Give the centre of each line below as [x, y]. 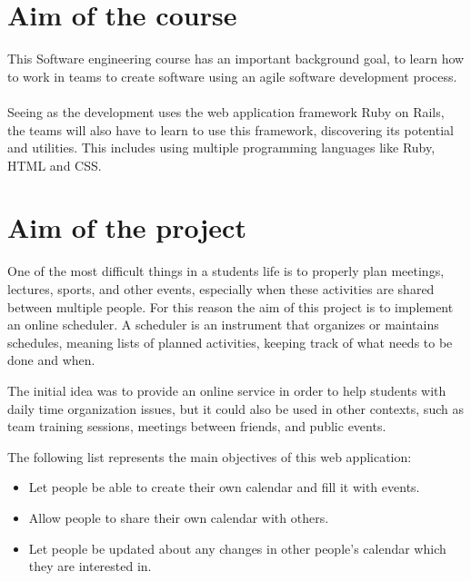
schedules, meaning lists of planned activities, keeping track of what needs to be [230, 342]
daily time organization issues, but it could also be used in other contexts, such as [235, 408]
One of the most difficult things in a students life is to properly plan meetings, [226, 271]
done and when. [51, 360]
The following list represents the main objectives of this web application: [210, 456]
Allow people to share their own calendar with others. [179, 517]
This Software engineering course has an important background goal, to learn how [236, 59]
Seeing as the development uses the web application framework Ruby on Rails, [226, 111]
